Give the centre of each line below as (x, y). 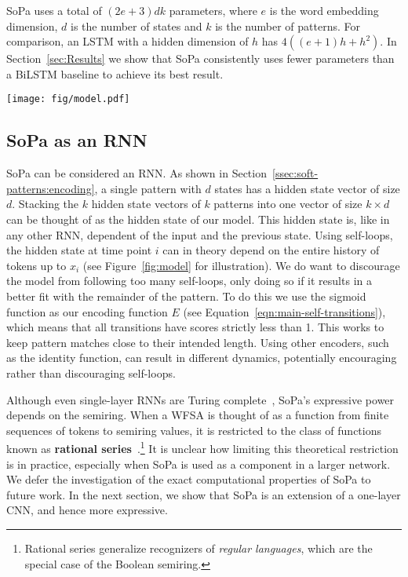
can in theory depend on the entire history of (271, 250)
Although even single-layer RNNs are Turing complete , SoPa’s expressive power (200, 399)
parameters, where (213, 10)
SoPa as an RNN (77, 140)
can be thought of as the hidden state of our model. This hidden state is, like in (198, 219)
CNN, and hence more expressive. (87, 510)
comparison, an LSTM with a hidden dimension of (127, 41)
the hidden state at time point (79, 250)
